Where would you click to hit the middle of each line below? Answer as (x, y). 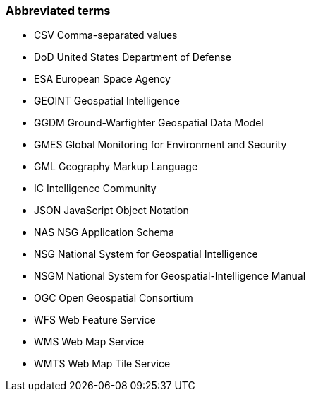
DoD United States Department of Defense (133, 57)
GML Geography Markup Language (116, 167)
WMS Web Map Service (89, 342)
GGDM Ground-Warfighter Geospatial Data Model (149, 123)
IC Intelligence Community (95, 189)
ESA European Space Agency (102, 79)
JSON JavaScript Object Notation (111, 211)
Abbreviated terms (58, 11)
